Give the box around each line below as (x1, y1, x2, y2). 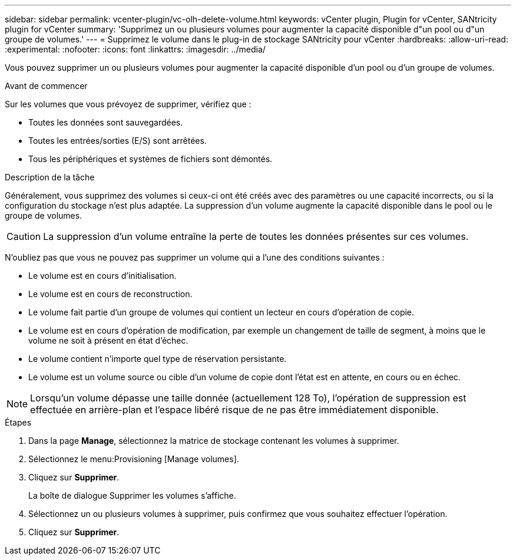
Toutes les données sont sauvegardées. (28, 117, 183, 127)
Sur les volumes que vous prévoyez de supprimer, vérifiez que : (5, 99, 252, 109)
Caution (6, 230, 41, 242)
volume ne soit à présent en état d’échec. (28, 335, 188, 345)
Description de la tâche (5, 172, 95, 182)
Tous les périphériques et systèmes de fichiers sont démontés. (28, 154, 273, 164)
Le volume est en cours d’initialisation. (28, 271, 177, 281)
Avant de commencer (5, 81, 88, 91)
